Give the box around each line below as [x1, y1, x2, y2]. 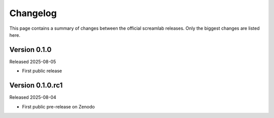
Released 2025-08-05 [9, 58, 56, 65]
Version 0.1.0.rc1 [9, 81, 63, 90]
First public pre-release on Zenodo [22, 103, 95, 109]
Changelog [9, 8, 57, 19]
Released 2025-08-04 [9, 94, 57, 100]
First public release [22, 68, 62, 74]
